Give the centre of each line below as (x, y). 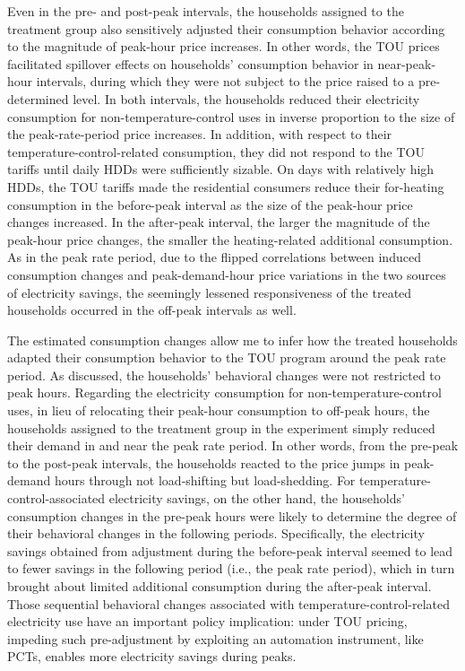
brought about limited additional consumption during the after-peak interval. (220, 586)
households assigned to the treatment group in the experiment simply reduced (221, 427)
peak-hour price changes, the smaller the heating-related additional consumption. (230, 239)
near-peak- (407, 63)
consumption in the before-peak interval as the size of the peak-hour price (210, 204)
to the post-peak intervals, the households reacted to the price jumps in (204, 462)
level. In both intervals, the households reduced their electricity (246, 98)
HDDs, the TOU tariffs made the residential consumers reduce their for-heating (226, 186)
